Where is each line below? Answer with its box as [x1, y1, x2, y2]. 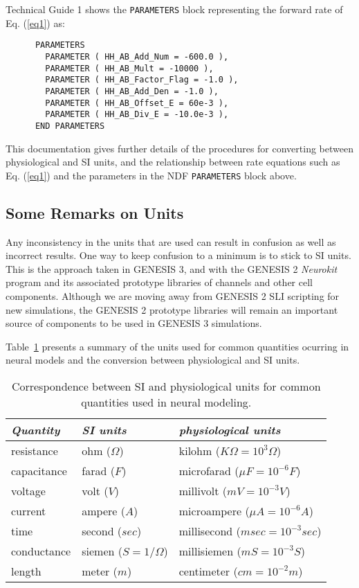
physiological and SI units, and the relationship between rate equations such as [6, 154, 340, 169]
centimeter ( [178, 562, 238, 579]
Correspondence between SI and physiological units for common [11, 377, 321, 394]
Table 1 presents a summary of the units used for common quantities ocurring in [6, 339, 349, 353]
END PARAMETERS [35, 121, 105, 131]
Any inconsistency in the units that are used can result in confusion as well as [6, 234, 336, 249]
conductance [11, 542, 71, 559]
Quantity [11, 421, 60, 438]
